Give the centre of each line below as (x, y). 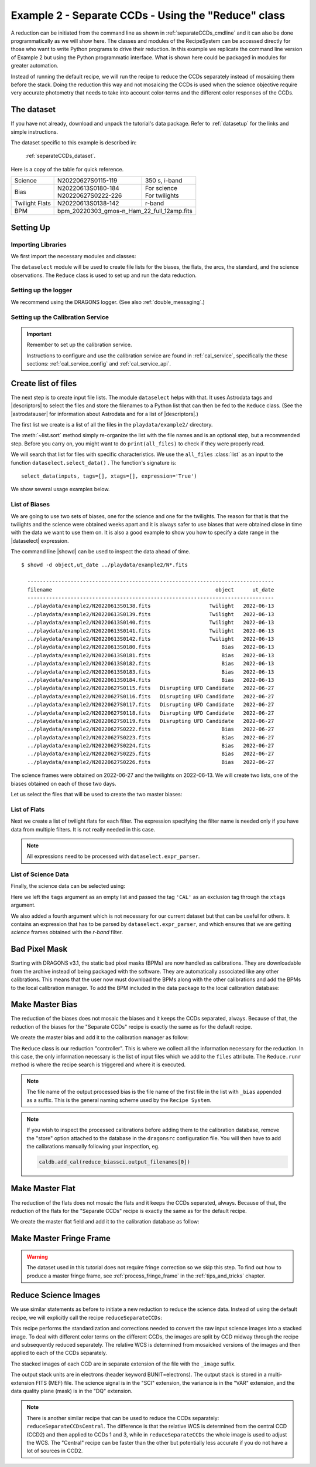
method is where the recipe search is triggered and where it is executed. (98, 1064)
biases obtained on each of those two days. (63, 783)
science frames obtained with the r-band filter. (67, 932)
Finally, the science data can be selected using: (68, 886)
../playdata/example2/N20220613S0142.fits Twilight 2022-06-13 (151, 639)
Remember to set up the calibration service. (79, 345)
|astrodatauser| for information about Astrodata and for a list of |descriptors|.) (105, 414)
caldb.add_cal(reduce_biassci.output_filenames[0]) (114, 1162)
